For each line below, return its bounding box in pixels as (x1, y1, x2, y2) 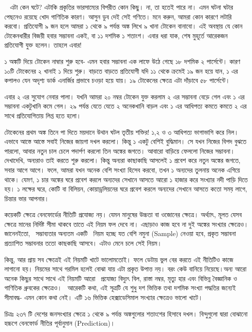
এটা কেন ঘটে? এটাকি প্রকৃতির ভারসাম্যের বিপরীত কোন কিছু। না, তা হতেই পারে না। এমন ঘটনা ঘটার (10, 2, 233, 12)
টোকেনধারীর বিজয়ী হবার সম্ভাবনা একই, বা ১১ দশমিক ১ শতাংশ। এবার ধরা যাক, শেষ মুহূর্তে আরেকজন (4, 30, 228, 40)
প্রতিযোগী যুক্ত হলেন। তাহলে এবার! (4, 40, 82, 50)
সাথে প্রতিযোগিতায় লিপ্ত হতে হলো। (4, 110, 81, 120)
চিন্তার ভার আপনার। (4, 193, 49, 203)
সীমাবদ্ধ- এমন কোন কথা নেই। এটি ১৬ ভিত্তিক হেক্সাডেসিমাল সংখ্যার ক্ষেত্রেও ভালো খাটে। (4, 292, 203, 302)
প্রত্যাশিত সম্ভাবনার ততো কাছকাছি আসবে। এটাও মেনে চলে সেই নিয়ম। (4, 238, 162, 248)
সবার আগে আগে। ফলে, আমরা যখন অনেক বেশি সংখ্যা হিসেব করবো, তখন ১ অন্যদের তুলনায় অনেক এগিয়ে (4, 164, 240, 174)
